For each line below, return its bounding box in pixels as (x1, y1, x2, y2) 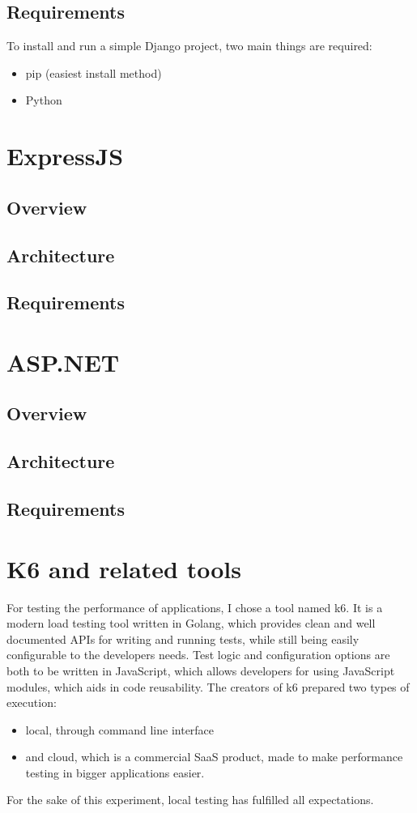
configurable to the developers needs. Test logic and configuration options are (6, 646, 390, 663)
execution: (6, 694, 57, 711)
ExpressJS (6, 139, 124, 172)
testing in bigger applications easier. (25, 764, 205, 781)
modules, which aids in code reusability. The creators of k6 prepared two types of (6, 678, 410, 695)
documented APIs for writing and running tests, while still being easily (6, 630, 360, 647)
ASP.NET (6, 345, 120, 378)
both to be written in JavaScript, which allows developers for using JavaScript (6, 662, 395, 679)
